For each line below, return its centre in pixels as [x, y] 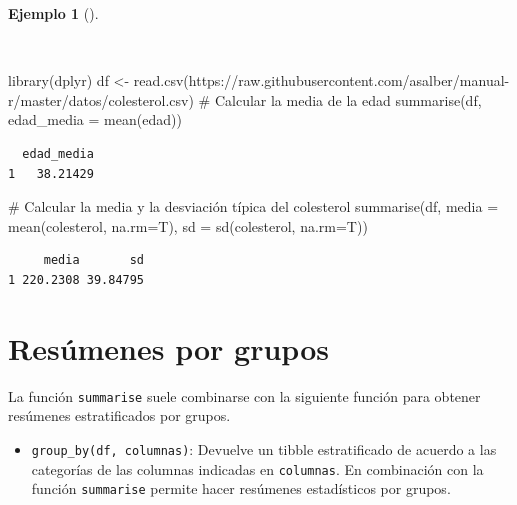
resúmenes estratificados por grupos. [119, 415]
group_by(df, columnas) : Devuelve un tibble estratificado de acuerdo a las [264, 448]
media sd [94, 260]
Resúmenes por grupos [168, 347]
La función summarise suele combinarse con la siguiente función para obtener [244, 395]
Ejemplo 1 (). [53, 13]
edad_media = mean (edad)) [95, 119]
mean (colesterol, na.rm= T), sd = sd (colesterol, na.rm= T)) [188, 225]
